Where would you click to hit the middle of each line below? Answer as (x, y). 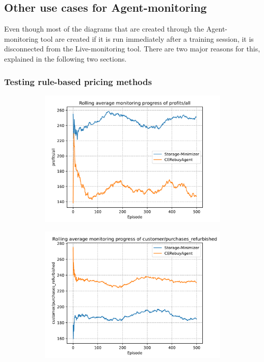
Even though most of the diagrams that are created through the (104, 29)
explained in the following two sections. (65, 58)
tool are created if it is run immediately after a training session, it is (147, 38)
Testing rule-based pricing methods (78, 81)
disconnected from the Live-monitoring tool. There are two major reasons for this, (132, 49)
